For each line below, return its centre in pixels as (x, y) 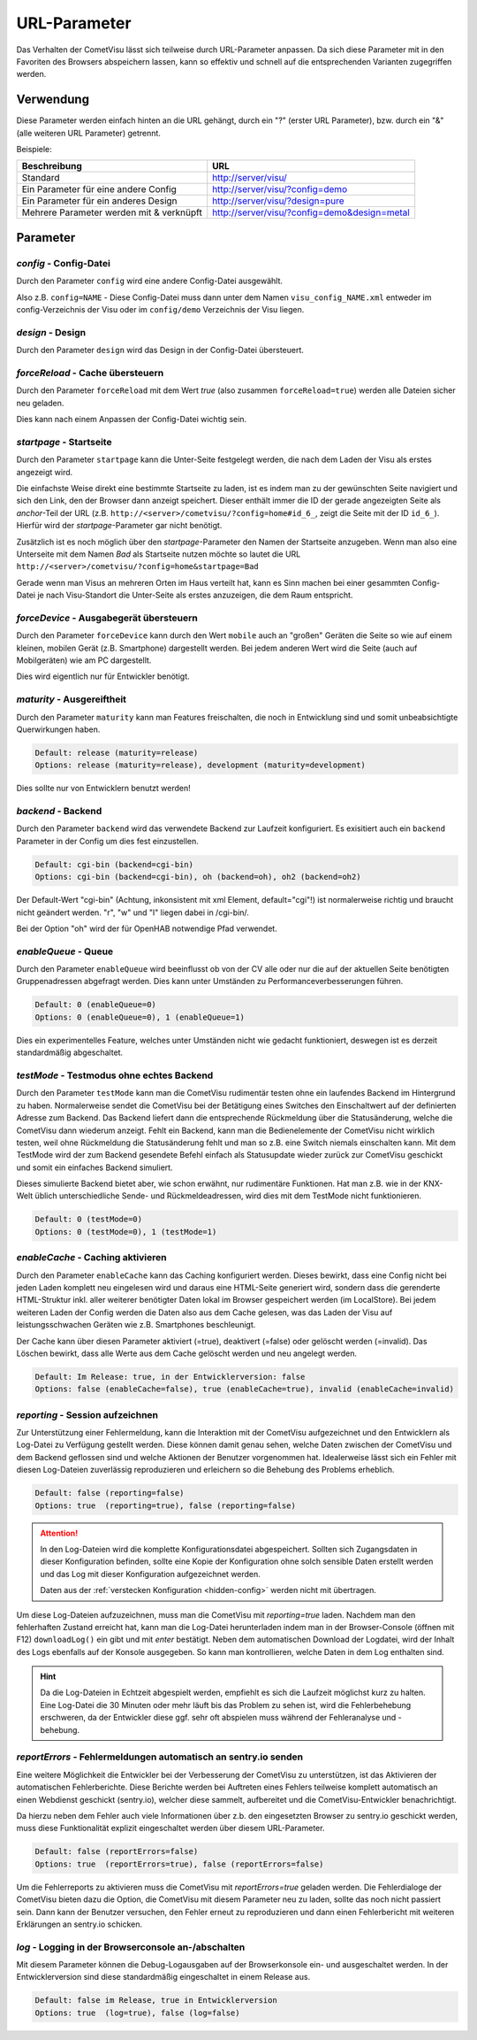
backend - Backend (59, 812)
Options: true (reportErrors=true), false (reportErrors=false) (179, 1864)
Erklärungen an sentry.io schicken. (79, 1924)
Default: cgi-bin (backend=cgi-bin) (114, 864)
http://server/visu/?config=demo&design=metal (311, 212)
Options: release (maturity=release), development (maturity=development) (201, 765)
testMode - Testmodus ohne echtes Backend (115, 1075)
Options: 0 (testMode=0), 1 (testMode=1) (126, 1232)
